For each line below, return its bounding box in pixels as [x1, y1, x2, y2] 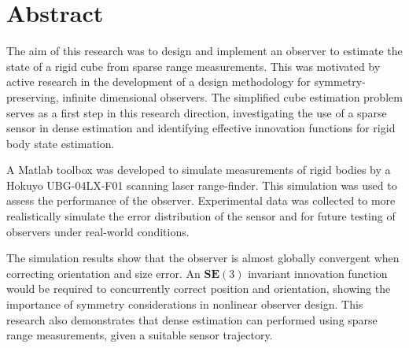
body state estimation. [6, 135, 115, 151]
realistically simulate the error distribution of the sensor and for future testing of [6, 208, 396, 224]
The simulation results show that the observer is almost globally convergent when [6, 250, 400, 266]
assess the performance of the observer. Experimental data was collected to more [6, 192, 396, 209]
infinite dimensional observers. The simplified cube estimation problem [62, 88, 403, 105]
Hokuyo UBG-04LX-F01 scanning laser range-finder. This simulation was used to [6, 176, 397, 193]
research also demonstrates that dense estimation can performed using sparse [6, 311, 378, 328]
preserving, [6, 88, 59, 105]
